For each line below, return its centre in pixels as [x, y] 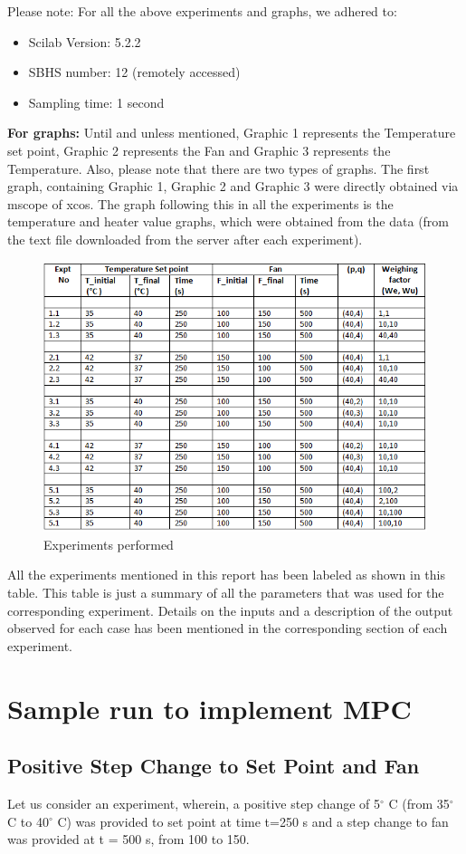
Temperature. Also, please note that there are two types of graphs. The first [219, 168]
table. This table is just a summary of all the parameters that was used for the [226, 593]
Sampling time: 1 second [96, 102]
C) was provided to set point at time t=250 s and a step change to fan [253, 821]
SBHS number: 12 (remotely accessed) [134, 72]
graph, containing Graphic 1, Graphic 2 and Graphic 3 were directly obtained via [233, 186]
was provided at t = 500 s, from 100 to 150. [128, 839]
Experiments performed [109, 544]
